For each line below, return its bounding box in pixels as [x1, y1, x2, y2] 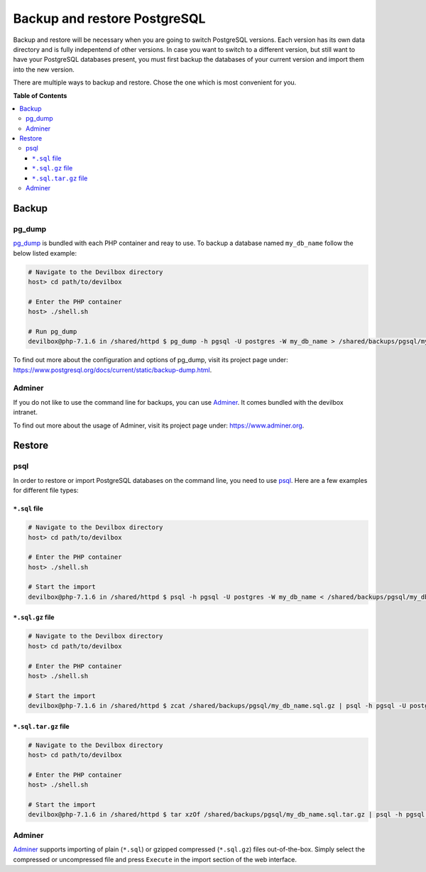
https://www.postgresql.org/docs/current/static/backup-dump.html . [13, 366, 212, 374]
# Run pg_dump [28, 327, 77, 335]
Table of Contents [13, 91, 67, 99]
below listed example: [13, 249, 77, 257]
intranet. [13, 408, 38, 417]
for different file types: [13, 486, 79, 495]
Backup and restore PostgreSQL [13, 11, 206, 26]
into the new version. [13, 65, 75, 74]
